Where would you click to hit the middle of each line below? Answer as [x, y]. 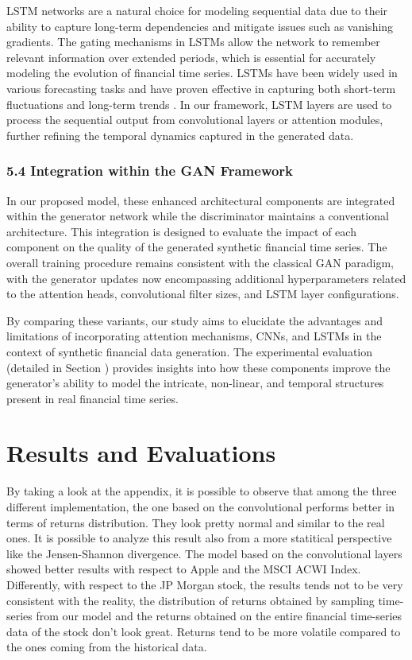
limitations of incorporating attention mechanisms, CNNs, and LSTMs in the [194, 336]
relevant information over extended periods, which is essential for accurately [191, 57]
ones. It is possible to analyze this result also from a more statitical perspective [199, 538]
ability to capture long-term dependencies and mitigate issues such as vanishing [200, 26]
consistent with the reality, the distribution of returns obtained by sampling [191, 600]
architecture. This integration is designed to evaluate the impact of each [181, 231]
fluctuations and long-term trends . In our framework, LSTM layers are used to [199, 104]
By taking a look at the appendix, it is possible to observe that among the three [202, 491]
